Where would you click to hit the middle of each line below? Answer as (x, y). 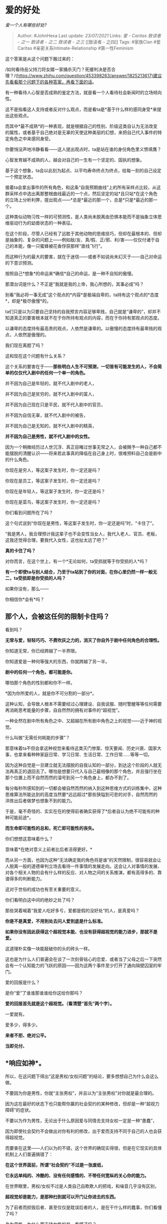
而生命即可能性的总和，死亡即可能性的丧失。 (51, 828)
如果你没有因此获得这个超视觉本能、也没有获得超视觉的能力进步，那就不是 (81, 931)
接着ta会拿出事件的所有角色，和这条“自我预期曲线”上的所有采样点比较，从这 (83, 187)
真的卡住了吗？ (20, 550)
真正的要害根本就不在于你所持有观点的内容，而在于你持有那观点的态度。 (88, 318)
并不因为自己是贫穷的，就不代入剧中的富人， (51, 394)
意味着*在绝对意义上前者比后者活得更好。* (49, 849)
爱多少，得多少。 (23, 1025)
